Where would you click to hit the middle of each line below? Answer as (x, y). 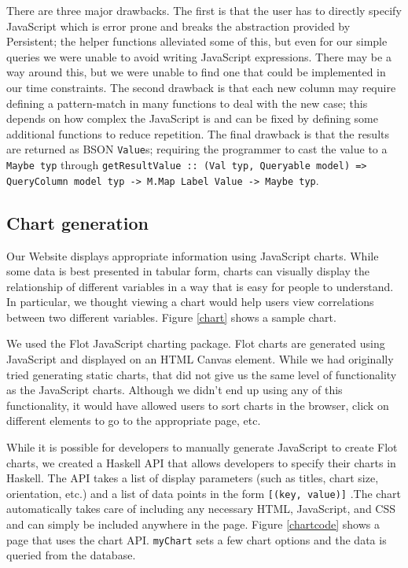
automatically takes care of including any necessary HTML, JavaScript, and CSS (201, 509)
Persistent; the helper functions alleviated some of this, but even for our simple (197, 41)
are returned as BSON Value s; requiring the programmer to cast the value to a (197, 149)
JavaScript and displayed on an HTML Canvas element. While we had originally (200, 359)
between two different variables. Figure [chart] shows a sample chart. (171, 317)
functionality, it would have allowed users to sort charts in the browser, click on (198, 405)
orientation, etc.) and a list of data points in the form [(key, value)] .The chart (204, 493)
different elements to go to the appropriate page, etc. (134, 420)
